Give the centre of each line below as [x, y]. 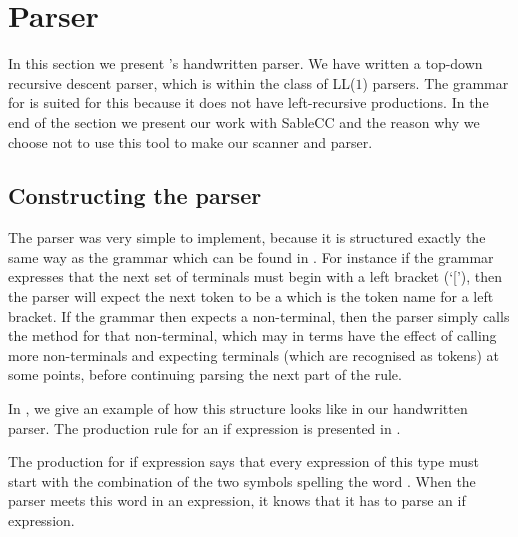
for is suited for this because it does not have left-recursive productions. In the [248, 102]
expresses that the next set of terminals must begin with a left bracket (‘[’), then [255, 276]
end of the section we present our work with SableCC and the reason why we [244, 121]
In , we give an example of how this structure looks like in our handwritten [238, 408]
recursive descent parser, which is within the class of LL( [182, 82]
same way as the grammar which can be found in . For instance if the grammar [251, 256]
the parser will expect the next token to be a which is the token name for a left [251, 296]
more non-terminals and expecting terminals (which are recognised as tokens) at [253, 354]
